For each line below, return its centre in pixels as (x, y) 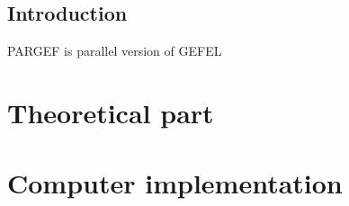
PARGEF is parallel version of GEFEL (115, 51)
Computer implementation (175, 183)
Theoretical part (111, 112)
